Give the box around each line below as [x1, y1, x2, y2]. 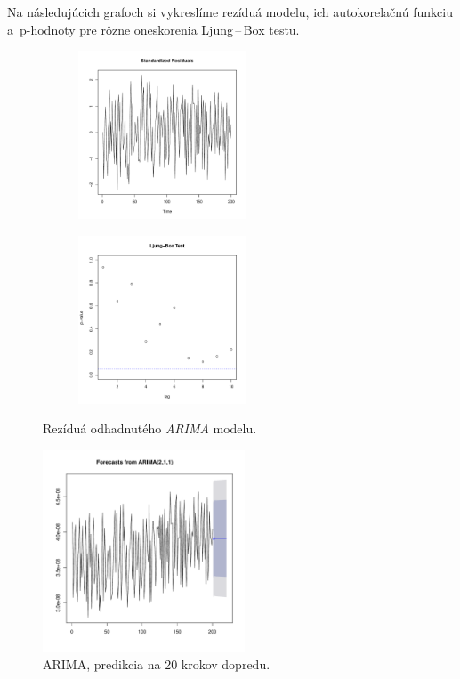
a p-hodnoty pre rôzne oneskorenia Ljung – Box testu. [7, 20, 300, 38]
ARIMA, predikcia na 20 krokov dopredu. [43, 655, 270, 674]
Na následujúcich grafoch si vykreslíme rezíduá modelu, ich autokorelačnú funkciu [7, 3, 453, 20]
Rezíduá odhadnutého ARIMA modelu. [43, 419, 257, 438]
